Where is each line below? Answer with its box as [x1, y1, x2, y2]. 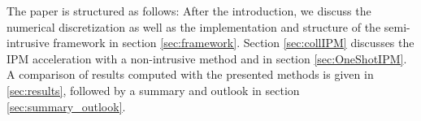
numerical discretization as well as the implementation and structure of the [7, 18, 381, 35]
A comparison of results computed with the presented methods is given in [7, 66, 374, 83]
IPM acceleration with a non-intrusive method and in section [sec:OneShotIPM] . [7, 50, 407, 67]
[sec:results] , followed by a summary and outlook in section [7, 81, 300, 98]
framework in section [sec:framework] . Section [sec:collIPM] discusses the [53, 34, 414, 51]
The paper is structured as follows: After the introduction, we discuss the [7, 2, 371, 19]
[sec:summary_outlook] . [7, 97, 126, 115]
